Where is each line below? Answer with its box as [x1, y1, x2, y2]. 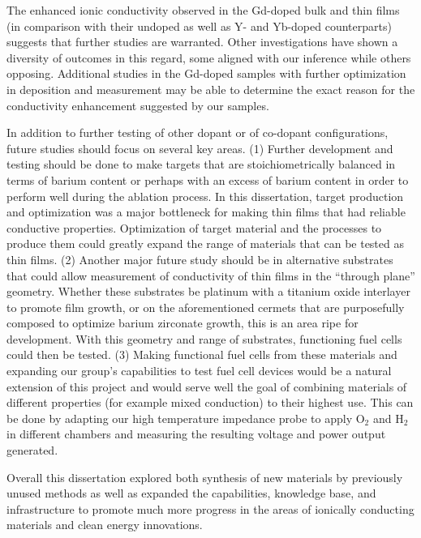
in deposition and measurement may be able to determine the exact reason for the [6, 80, 415, 97]
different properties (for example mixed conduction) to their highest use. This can [6, 394, 414, 411]
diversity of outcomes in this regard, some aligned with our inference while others [6, 49, 411, 66]
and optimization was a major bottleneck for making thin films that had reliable [6, 203, 406, 220]
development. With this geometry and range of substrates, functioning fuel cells [6, 330, 402, 347]
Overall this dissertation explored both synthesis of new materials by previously [6, 468, 403, 485]
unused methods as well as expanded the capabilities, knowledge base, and [6, 485, 376, 502]
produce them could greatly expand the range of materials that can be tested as [6, 235, 404, 252]
